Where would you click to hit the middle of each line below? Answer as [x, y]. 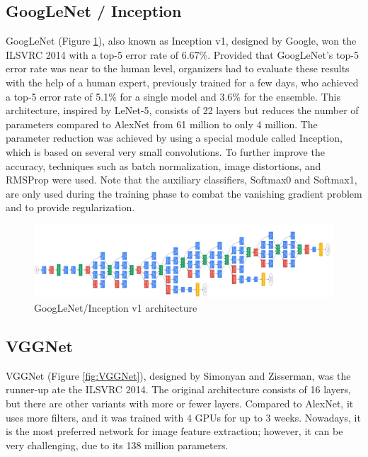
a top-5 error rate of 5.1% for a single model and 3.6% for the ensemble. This [173, 96]
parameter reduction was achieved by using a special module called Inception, [174, 138]
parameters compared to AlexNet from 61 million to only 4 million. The [162, 124]
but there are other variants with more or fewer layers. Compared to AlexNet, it [180, 404]
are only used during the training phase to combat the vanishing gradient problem [184, 193]
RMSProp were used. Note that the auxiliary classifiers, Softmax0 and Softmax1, [182, 180]
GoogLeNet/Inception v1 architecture [116, 308]
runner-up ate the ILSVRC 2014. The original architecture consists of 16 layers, [178, 389]
